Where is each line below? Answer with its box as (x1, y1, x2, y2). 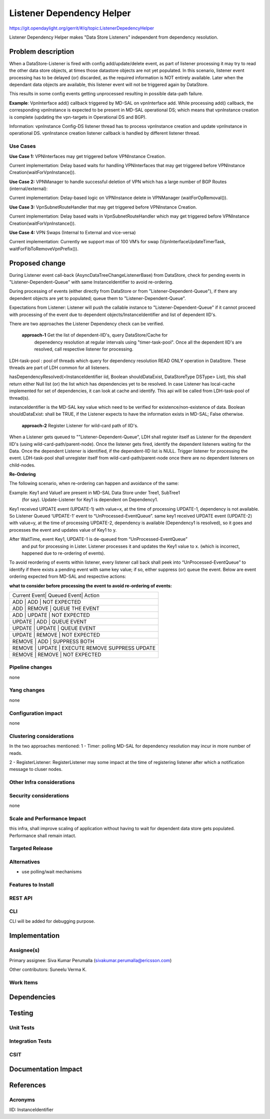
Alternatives (9, 858, 40, 865)
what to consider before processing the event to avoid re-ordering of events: (9, 582, 172, 589)
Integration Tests (9, 1037, 52, 1044)
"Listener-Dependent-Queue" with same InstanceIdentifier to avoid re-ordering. (9, 279, 173, 285)
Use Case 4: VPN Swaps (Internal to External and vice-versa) (9, 230, 136, 236)
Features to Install (9, 881, 54, 888)
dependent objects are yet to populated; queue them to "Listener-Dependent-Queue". (9, 295, 186, 301)
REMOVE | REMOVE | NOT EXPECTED (12, 651, 101, 658)
